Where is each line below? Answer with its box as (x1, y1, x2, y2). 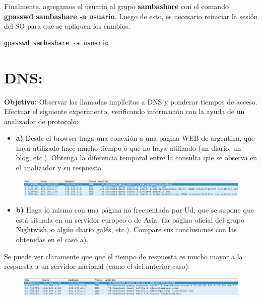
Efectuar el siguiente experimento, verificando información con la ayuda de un (4, 106, 245, 117)
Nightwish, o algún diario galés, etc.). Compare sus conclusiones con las (16, 224, 237, 235)
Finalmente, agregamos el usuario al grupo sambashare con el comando (4, 1, 229, 11)
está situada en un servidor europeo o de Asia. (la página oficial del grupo (16, 214, 244, 225)
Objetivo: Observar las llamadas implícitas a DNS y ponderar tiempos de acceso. (4, 96, 257, 107)
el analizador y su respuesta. (16, 162, 104, 173)
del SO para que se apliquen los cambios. (4, 21, 130, 31)
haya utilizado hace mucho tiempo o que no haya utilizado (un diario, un (16, 142, 241, 153)
